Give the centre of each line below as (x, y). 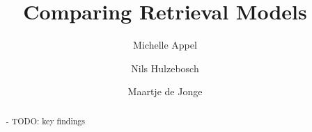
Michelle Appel (165, 45)
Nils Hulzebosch (165, 68)
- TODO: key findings (45, 121)
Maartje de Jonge (165, 91)
